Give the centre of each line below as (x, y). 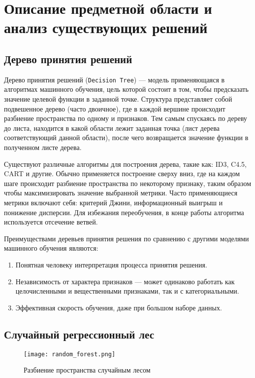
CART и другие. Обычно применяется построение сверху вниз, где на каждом (122, 173)
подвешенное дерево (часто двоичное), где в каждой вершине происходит (115, 108)
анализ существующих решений (106, 27)
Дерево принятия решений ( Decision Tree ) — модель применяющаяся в (114, 79)
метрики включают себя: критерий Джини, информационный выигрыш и (113, 202)
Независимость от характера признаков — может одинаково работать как (125, 281)
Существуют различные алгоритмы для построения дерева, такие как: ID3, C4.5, (125, 164)
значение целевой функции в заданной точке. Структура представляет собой (118, 99)
